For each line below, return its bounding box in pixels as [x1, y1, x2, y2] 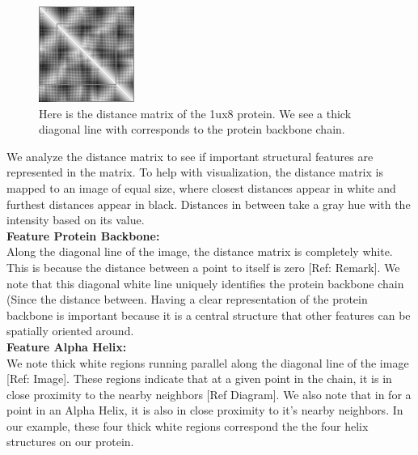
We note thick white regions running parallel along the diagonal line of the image [6, 354, 409, 371]
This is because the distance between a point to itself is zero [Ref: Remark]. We [6, 258, 400, 275]
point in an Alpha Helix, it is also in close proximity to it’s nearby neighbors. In [6, 402, 403, 419]
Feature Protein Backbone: [6, 227, 160, 244]
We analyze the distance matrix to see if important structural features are [6, 147, 374, 164]
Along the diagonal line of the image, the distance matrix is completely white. [6, 243, 393, 260]
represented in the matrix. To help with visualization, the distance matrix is [6, 164, 383, 181]
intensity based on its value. [6, 211, 145, 228]
